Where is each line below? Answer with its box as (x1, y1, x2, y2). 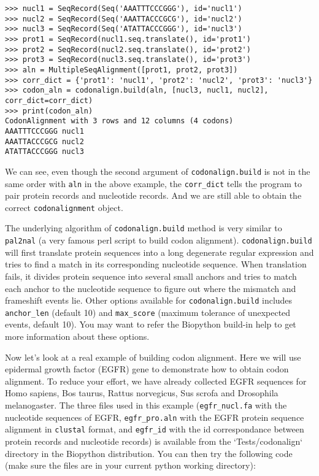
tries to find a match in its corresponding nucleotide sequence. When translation (5, 258, 307, 271)
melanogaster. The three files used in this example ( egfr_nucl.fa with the (5, 398, 287, 411)
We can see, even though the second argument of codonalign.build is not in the (5, 164, 310, 177)
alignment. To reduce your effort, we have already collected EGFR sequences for (5, 374, 307, 387)
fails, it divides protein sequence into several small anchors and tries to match (5, 269, 297, 282)
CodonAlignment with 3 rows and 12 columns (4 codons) (5, 117, 234, 126)
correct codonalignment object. (5, 201, 123, 213)
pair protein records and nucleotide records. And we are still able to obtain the (5, 189, 302, 202)
